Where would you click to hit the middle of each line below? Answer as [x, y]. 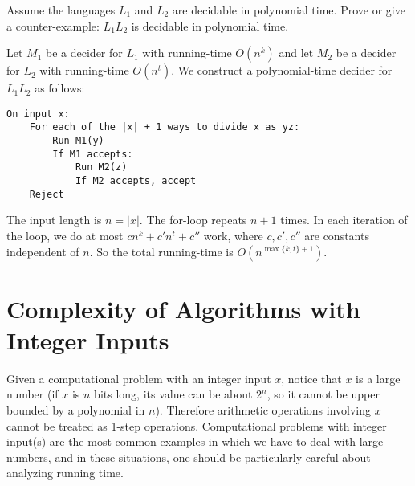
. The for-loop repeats [193, 220]
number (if [33, 394]
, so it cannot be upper [323, 394]
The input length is [54, 220]
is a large [378, 378]
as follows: [60, 88]
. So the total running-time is [161, 251]
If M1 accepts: [93, 154]
